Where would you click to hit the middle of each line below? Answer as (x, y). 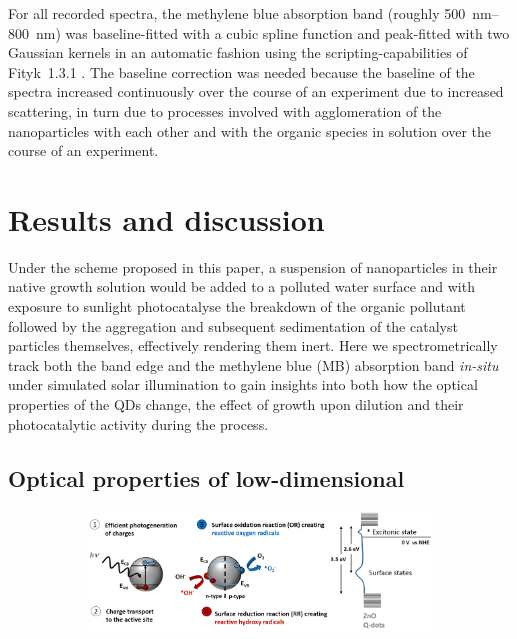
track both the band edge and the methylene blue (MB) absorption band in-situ (253, 364)
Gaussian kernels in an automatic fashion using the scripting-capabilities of (238, 52)
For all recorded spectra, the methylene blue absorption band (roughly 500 (237, 13)
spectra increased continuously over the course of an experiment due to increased (256, 91)
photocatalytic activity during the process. (138, 423)
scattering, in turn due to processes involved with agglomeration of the (225, 110)
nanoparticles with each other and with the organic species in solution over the (250, 130)
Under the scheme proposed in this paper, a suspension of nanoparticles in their (253, 266)
